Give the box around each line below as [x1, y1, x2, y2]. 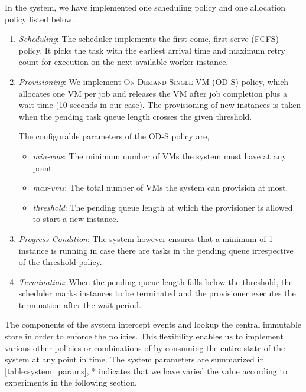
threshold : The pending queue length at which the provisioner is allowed [32, 201, 293, 213]
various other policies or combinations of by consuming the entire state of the [5, 341, 285, 354]
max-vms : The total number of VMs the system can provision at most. [32, 181, 288, 194]
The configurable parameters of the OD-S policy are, [18, 130, 210, 142]
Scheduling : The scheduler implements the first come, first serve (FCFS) [18, 32, 279, 45]
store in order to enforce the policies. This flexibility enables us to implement [5, 330, 284, 342]
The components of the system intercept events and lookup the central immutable [5, 318, 302, 331]
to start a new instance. [32, 213, 119, 225]
